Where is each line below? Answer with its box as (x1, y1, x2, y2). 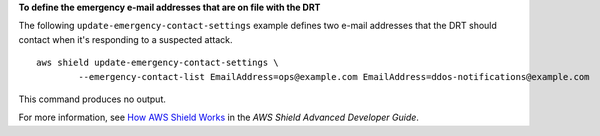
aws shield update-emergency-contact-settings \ (36, 57, 279, 69)
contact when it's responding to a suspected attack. (18, 33, 234, 45)
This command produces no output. (18, 93, 167, 105)
